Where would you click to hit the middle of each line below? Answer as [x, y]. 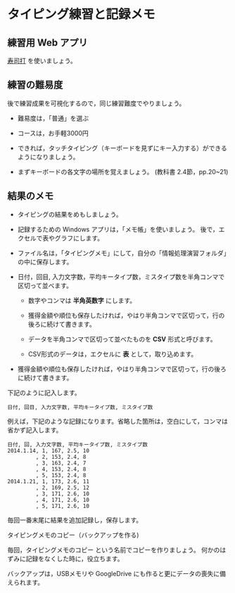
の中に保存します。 [45, 261]
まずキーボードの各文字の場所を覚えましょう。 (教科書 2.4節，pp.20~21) [123, 171]
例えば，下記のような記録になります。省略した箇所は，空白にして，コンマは [118, 421]
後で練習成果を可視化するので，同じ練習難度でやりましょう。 [96, 103]
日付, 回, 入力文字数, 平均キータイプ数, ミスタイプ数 [77, 444]
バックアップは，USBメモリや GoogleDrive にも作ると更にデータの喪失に [114, 573]
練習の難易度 [35, 85]
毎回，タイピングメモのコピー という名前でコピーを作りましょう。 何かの [114, 549]
